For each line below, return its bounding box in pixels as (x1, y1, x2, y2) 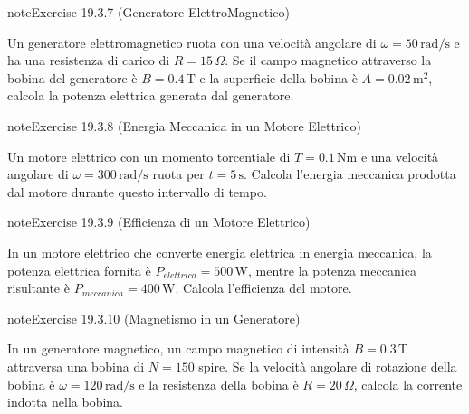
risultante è (7, 278, 70, 297)
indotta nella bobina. (7, 392, 123, 411)
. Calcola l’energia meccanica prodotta (244, 165, 456, 183)
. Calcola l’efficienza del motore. (175, 278, 352, 297)
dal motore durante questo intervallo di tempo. (7, 182, 267, 201)
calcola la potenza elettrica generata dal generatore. (7, 86, 294, 105)
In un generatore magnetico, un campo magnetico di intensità (7, 339, 349, 358)
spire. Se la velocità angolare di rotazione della (198, 356, 457, 375)
